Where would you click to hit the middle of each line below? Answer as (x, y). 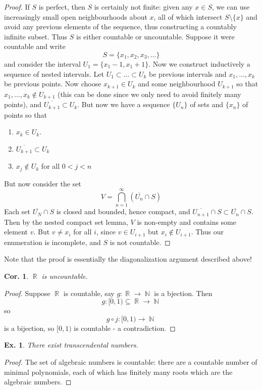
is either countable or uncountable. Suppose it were (155, 36)
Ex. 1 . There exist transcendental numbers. (71, 345)
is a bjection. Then (183, 293)
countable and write (35, 46)
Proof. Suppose (27, 293)
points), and (23, 104)
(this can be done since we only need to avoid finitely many (149, 94)
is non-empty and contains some (187, 222)
